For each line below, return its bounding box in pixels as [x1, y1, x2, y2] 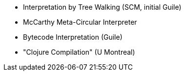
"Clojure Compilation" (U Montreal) [23, 48, 135, 56]
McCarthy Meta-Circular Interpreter [23, 18, 137, 26]
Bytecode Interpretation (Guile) [23, 33, 123, 41]
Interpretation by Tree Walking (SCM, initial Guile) [23, 3, 182, 11]
